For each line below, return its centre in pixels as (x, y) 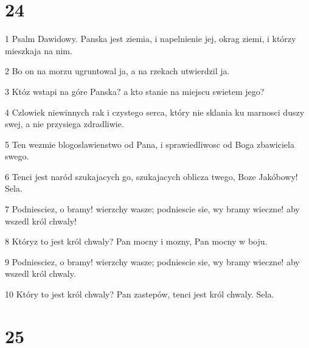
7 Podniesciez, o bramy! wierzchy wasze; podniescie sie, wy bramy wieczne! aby (152, 209)
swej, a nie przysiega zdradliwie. (64, 124)
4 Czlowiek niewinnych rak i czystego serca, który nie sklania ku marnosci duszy (155, 112)
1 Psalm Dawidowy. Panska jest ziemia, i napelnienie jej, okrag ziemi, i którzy (151, 39)
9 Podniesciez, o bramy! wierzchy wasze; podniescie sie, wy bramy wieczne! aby (152, 261)
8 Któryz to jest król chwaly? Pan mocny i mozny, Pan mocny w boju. (136, 241)
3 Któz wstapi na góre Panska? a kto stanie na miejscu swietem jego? (135, 91)
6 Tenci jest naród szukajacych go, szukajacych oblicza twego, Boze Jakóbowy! (151, 176)
